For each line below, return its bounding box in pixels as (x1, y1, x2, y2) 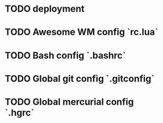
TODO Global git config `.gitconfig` (5, 73, 155, 84)
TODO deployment (5, 3, 85, 15)
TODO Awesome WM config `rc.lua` (5, 26, 158, 38)
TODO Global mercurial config (5, 96, 134, 107)
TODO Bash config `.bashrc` (5, 49, 126, 61)
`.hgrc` (5, 107, 35, 118)
